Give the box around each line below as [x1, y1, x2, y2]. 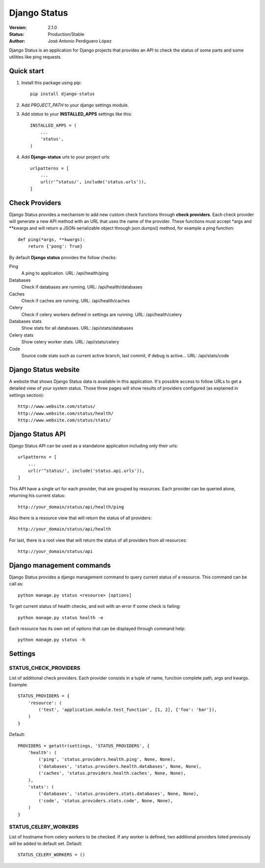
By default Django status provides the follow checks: [9, 254, 117, 260]
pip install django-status [30, 91, 95, 97]
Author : [9, 38, 26, 44]
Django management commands [9, 561, 111, 569]
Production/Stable [48, 31, 84, 37]
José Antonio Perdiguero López [48, 38, 112, 44]
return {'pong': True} [27, 243, 83, 249]
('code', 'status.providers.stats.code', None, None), [38, 798, 173, 803]
